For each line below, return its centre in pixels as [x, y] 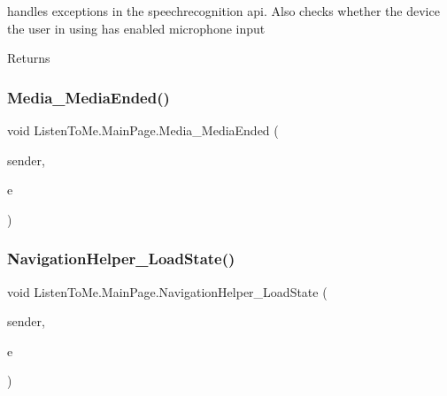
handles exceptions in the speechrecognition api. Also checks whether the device [223, 11]
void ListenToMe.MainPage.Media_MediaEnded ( [143, 130]
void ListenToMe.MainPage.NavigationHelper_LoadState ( [167, 291]
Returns [29, 58]
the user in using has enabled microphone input [136, 28]
